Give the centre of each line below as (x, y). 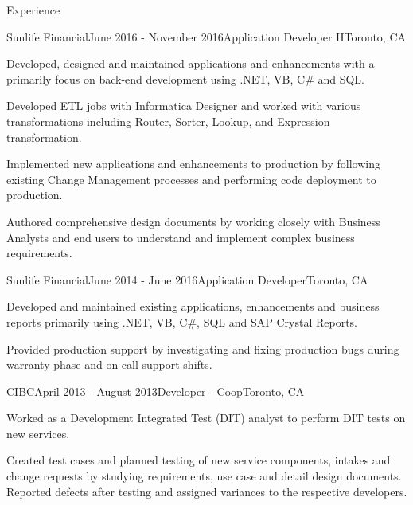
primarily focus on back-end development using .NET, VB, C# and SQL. (186, 78)
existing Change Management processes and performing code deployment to (191, 179)
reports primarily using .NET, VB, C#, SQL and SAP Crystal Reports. (182, 321)
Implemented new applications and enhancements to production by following (193, 164)
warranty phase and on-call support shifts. (109, 364)
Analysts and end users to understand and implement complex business (181, 237)
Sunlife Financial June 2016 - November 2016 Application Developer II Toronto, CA (206, 36)
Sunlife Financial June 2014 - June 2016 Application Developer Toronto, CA (187, 279)
